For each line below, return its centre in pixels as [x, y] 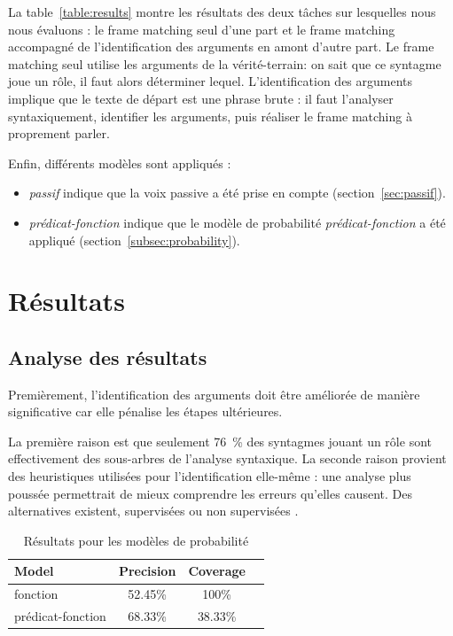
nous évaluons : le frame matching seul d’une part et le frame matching [202, 29]
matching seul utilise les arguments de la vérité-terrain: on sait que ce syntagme [225, 63]
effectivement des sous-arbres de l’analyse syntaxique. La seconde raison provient [227, 458]
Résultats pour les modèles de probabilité [136, 540]
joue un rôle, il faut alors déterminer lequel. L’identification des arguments [211, 81]
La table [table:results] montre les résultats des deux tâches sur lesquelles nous [222, 12]
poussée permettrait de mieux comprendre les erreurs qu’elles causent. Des [210, 493]
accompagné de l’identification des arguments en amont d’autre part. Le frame [221, 47]
